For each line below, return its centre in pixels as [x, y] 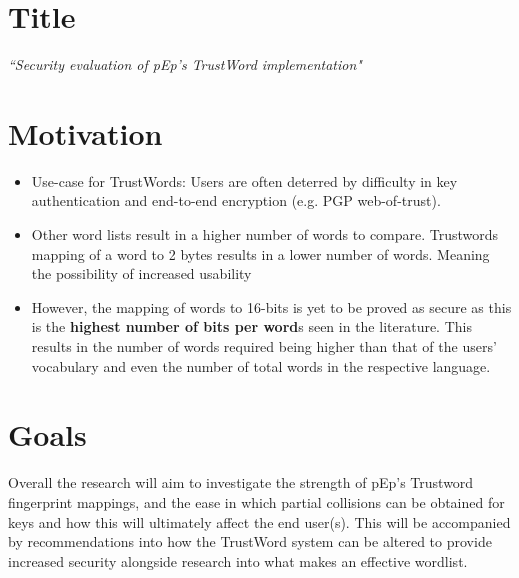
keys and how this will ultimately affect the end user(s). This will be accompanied [259, 521]
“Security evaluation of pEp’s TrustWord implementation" [185, 64]
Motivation [85, 132]
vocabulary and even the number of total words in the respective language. [261, 365]
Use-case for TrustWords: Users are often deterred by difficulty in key [244, 180]
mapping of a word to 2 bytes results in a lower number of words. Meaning [260, 253]
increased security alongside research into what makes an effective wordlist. [238, 560]
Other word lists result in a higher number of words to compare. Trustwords [265, 234]
